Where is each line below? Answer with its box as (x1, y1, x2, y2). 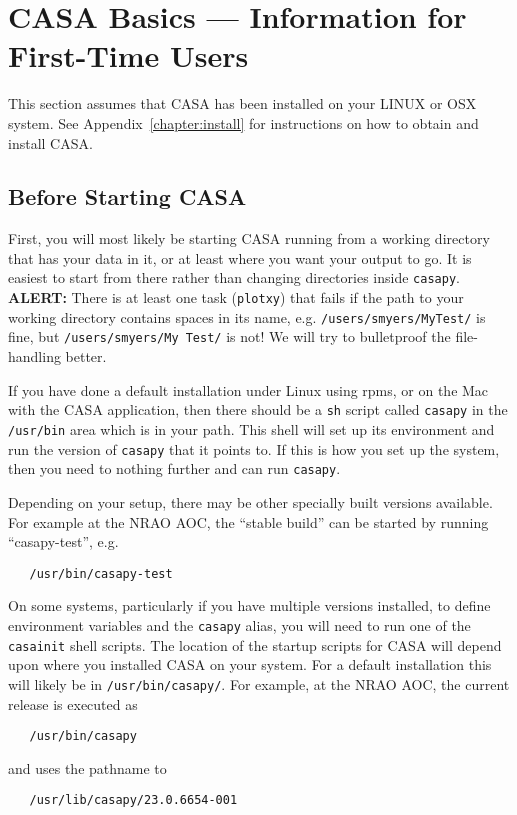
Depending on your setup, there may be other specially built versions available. (8, 491, 493, 512)
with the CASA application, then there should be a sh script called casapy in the (8, 399, 508, 420)
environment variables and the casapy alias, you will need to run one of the (8, 614, 471, 635)
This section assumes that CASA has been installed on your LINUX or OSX (8, 93, 477, 114)
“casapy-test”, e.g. (8, 531, 119, 552)
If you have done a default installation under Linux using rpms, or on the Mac (8, 379, 489, 400)
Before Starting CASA (8, 181, 247, 212)
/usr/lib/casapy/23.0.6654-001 (29, 793, 238, 808)
